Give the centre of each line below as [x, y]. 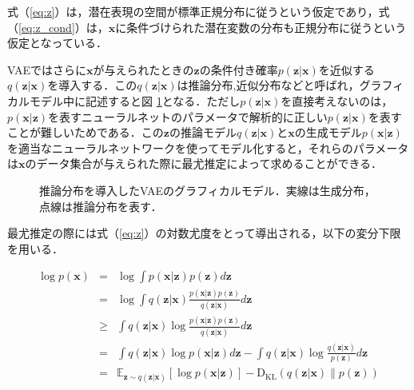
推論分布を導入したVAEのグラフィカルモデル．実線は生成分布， [207, 190]
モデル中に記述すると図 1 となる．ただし [135, 100]
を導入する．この [92, 85]
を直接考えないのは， [337, 100]
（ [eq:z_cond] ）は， [58, 27]
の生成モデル [328, 132]
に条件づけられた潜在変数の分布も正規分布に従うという [261, 27]
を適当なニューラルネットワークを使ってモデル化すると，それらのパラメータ [208, 147]
